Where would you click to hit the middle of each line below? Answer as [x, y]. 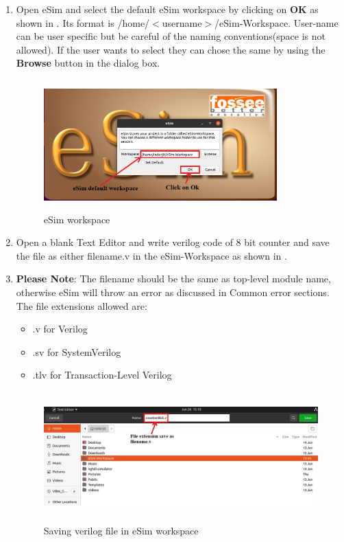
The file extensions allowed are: [82, 305]
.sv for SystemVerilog [77, 351]
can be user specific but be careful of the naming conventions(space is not [171, 36]
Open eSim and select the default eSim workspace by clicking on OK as [167, 9]
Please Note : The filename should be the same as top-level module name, [173, 279]
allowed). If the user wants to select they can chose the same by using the [171, 49]
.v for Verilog [60, 329]
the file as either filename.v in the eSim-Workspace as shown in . [151, 255]
